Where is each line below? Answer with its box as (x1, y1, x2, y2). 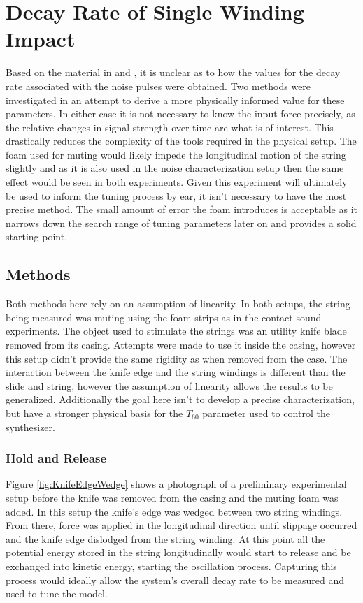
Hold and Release (6, 449, 107, 467)
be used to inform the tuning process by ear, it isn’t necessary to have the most (6, 188, 347, 203)
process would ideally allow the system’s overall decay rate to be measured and (6, 572, 344, 587)
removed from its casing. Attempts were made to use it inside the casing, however (6, 337, 356, 352)
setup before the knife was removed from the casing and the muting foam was (6, 490, 339, 504)
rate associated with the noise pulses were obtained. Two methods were (6, 78, 311, 93)
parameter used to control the (202, 405, 330, 420)
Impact (6, 24, 76, 53)
